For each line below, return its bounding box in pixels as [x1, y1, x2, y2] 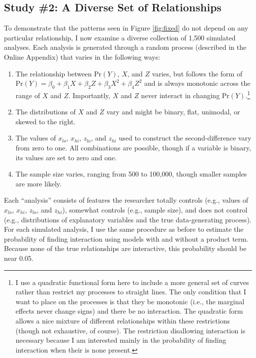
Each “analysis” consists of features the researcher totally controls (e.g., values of [4, 195, 249, 205]
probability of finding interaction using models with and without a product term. [4, 233, 249, 244]
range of [15, 90, 40, 100]
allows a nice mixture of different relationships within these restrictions [15, 315, 230, 325]
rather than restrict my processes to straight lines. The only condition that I [15, 286, 246, 297]
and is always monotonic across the [144, 78, 251, 88]
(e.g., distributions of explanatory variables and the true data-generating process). [4, 214, 252, 224]
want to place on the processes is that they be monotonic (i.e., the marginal [15, 296, 245, 306]
